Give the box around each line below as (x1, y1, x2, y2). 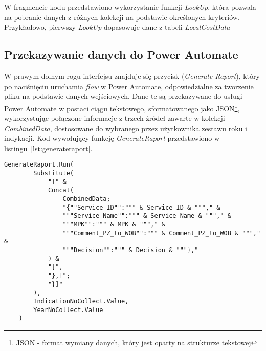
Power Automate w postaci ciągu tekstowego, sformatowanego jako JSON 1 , (4, 101, 240, 113)
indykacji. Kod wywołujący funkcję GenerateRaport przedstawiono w (4, 133, 220, 143)
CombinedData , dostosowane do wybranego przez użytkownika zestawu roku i (4, 122, 247, 133)
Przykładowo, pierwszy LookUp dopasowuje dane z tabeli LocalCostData (4, 22, 230, 32)
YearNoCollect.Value (33, 306, 103, 314)
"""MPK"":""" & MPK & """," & (62, 220, 165, 228)
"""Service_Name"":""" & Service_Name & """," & (62, 212, 231, 220)
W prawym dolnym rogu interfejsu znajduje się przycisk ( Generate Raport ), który (4, 70, 260, 81)
